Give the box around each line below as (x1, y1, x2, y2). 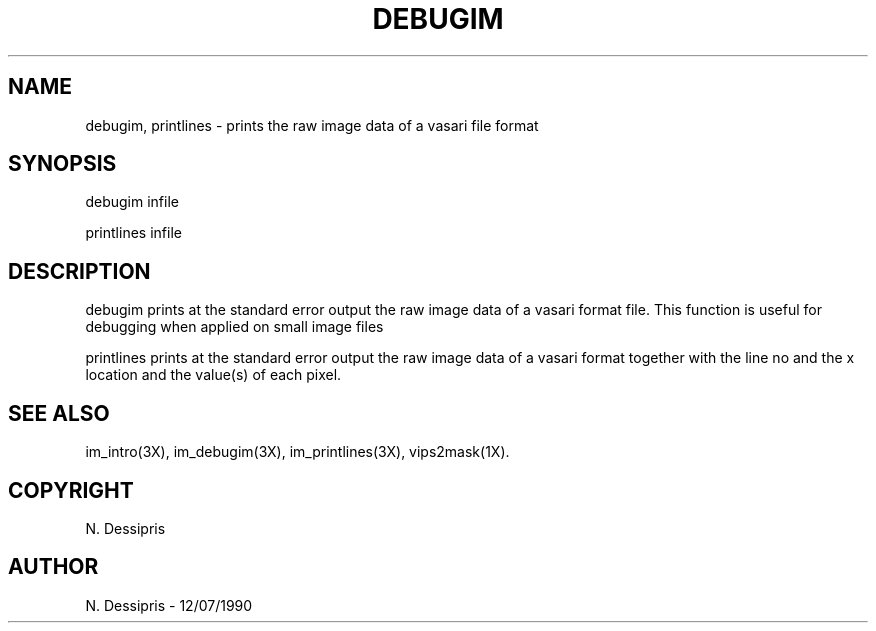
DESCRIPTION (8, 258, 151, 284)
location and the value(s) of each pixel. (85, 366, 342, 384)
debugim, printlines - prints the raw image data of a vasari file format (85, 116, 539, 134)
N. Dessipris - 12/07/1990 (85, 596, 253, 614)
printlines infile (85, 224, 182, 242)
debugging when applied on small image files (85, 318, 384, 336)
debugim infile (85, 193, 179, 211)
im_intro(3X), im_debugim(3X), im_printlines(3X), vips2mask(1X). (85, 443, 510, 461)
